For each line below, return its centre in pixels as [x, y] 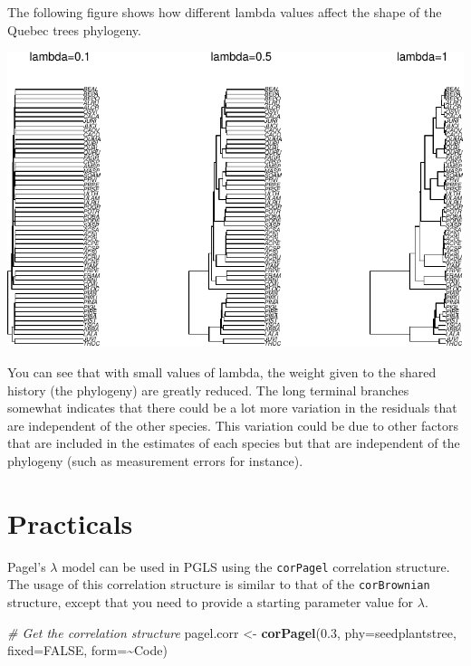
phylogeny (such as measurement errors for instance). [155, 460]
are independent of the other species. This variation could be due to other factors [233, 425]
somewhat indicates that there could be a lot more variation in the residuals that [232, 408]
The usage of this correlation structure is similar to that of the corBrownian [219, 584]
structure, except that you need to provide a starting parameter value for [211, 601]
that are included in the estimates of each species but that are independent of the [234, 443]
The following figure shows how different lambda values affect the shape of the [225, 12]
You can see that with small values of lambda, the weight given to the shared [222, 371]
